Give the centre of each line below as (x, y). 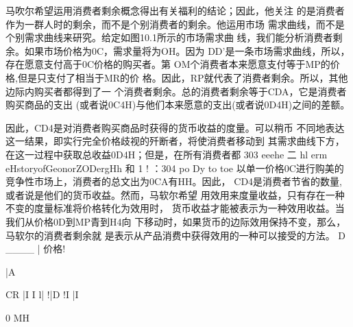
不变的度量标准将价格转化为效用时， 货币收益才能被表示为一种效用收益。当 (175, 208)
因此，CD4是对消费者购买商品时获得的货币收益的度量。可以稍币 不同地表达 (175, 127)
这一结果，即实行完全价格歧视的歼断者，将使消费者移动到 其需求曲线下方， (175, 141)
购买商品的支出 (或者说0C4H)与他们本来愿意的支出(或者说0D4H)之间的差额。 (178, 105)
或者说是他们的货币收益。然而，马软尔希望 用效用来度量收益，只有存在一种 (175, 194)
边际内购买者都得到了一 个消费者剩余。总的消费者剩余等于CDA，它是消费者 (176, 91)
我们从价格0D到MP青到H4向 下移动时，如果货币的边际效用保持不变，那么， (176, 221)
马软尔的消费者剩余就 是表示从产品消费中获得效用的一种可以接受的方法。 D (176, 235)
